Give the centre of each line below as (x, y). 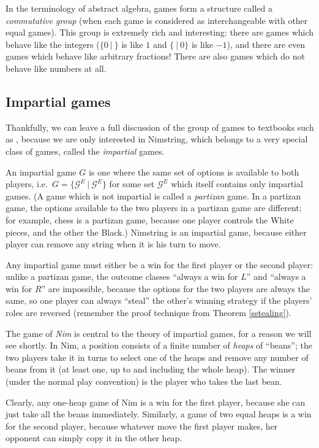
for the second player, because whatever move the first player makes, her (142, 426)
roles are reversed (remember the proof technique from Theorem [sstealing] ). (148, 313)
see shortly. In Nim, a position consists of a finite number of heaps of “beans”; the (159, 345)
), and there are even (266, 44)
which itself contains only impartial (237, 184)
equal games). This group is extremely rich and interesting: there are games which (160, 32)
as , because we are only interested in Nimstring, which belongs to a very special (157, 139)
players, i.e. (27, 184)
